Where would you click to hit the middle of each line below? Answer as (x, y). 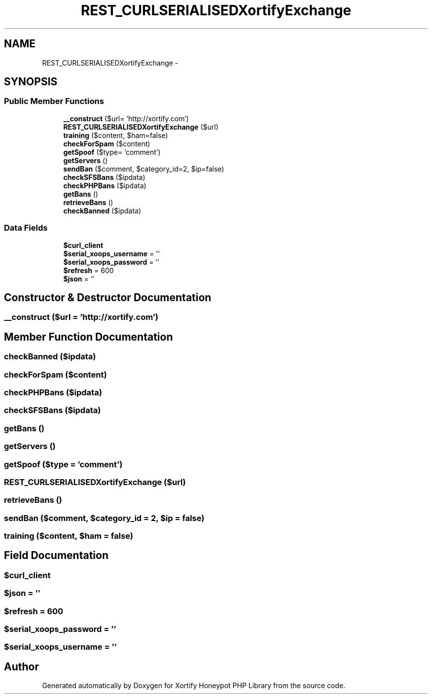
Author (21, 666)
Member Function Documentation (89, 337)
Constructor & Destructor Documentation (108, 297)
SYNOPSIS (31, 82)
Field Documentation (56, 556)
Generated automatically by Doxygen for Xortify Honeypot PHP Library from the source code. (194, 686)
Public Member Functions (54, 101)
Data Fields (26, 228)
